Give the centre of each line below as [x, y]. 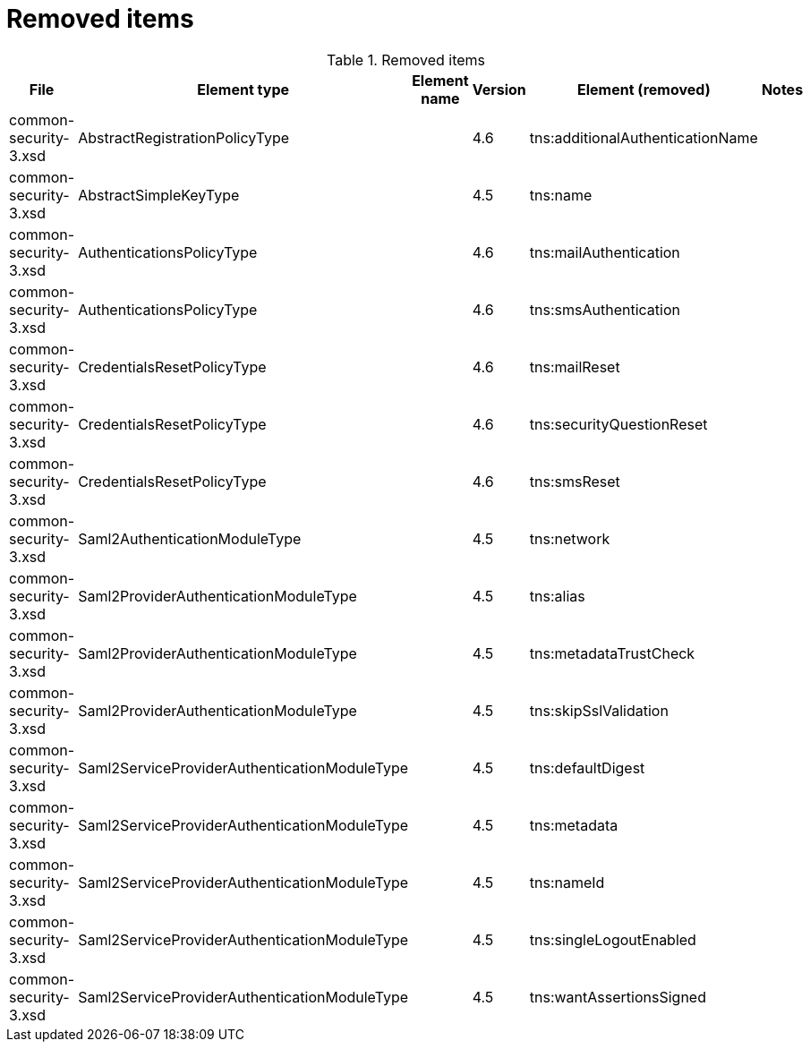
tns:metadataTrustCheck [612, 653]
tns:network [570, 538]
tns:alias [557, 596]
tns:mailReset [575, 367]
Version [499, 89]
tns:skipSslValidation [599, 710]
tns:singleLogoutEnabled [613, 939]
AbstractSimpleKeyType [159, 195]
